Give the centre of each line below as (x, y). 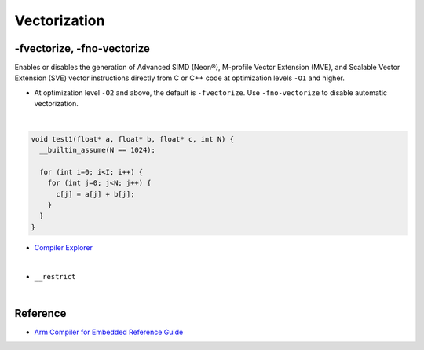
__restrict (55, 276)
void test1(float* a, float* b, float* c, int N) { (133, 139)
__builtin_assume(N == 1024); (98, 150)
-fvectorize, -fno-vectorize (82, 48)
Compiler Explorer (64, 247)
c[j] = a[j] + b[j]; (95, 194)
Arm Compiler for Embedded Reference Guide (109, 332)
